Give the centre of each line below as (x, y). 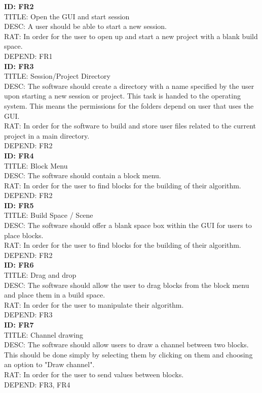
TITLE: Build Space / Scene (49, 215)
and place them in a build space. (55, 295)
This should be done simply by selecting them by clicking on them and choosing (128, 354)
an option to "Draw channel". (49, 364)
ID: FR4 (19, 155)
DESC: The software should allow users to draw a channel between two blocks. (126, 345)
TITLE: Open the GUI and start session (67, 16)
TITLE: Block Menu (36, 165)
